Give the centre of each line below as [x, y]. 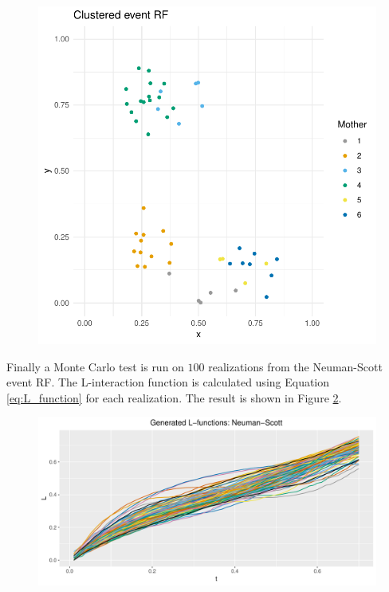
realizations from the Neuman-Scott [295, 366]
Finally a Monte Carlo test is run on [95, 366]
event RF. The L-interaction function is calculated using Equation [168, 382]
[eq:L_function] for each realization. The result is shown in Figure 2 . [174, 397]
